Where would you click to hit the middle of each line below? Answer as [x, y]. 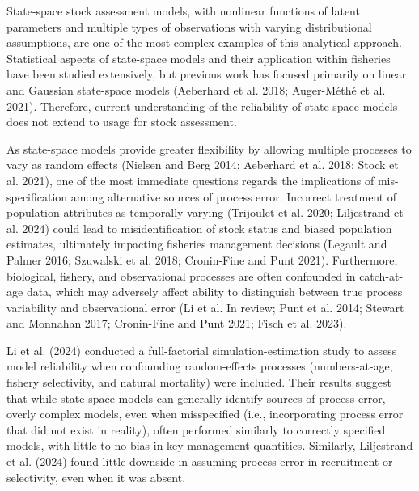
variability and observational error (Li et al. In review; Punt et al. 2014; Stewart [205, 307]
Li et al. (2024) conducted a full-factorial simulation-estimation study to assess [202, 350]
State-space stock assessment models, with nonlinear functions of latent [183, 11]
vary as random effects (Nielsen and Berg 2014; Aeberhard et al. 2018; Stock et [203, 165]
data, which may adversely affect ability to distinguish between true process [214, 292]
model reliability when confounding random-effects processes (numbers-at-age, [200, 366]
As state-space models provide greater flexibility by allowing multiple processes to [209, 148]
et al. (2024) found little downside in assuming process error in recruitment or [200, 461]
